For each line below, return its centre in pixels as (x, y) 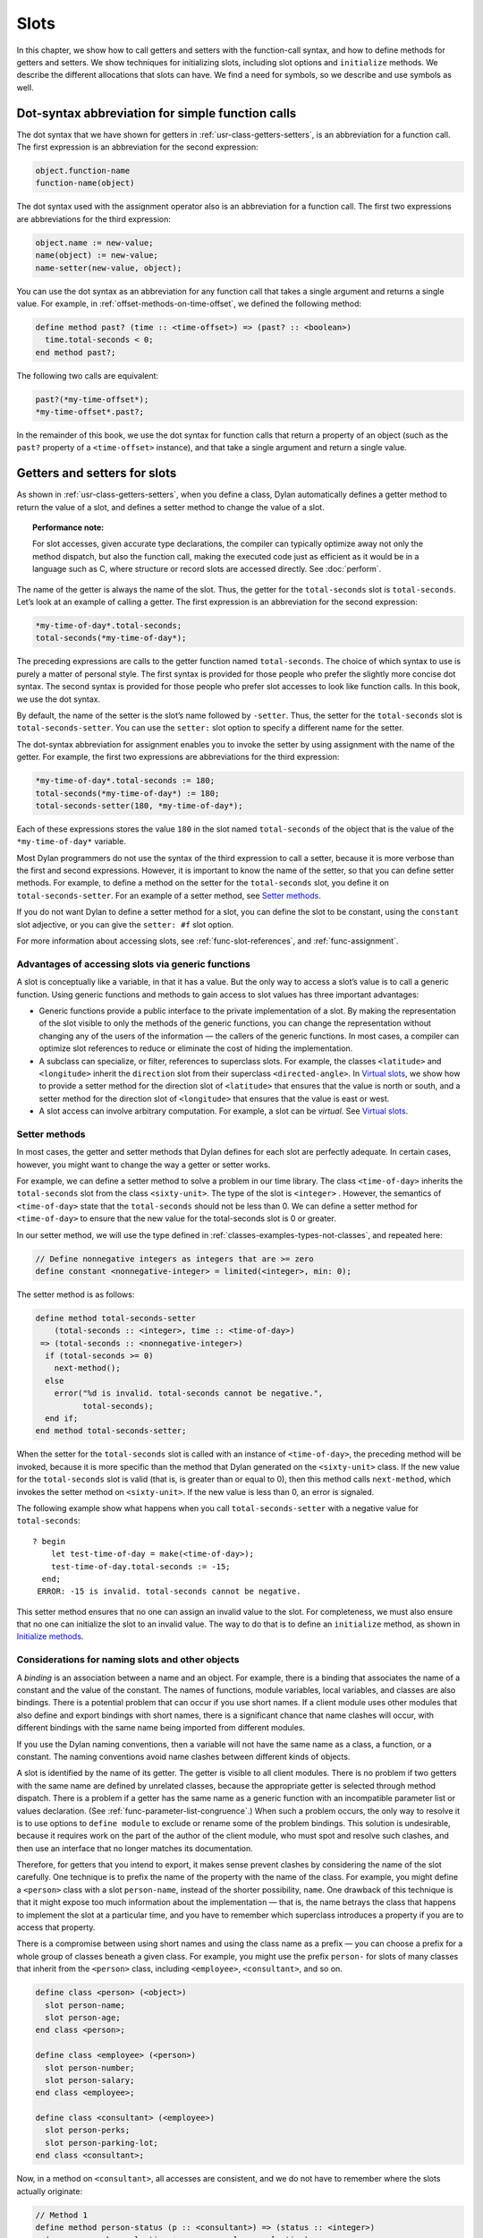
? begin (49, 1541)
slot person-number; (90, 2067)
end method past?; (76, 352)
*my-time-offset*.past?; (90, 412)
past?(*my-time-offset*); (92, 399)
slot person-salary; (90, 2080)
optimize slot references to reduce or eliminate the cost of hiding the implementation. (196, 1048)
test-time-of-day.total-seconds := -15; (141, 1566)
